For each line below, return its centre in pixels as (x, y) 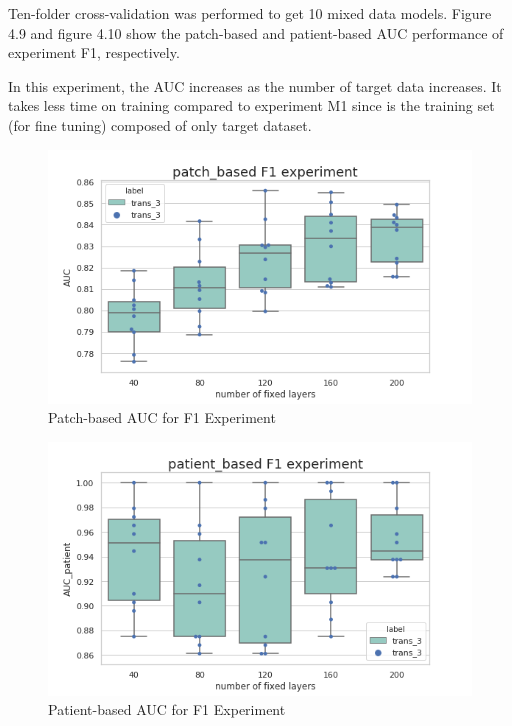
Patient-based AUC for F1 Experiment (167, 709)
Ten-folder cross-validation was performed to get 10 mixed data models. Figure (250, 13)
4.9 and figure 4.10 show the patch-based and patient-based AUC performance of (256, 32)
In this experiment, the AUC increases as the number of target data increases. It (255, 85)
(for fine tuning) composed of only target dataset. (160, 124)
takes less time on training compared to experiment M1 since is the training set (251, 105)
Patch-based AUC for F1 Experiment (162, 417)
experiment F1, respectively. (94, 52)
